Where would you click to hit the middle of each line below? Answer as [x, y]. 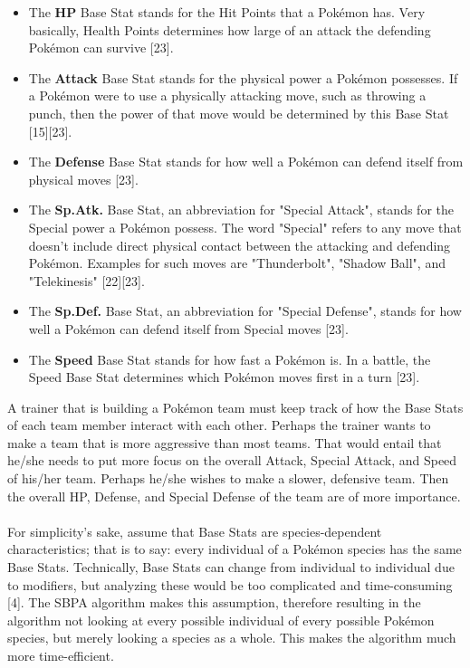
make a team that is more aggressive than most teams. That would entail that [225, 442]
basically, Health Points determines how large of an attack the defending [230, 29]
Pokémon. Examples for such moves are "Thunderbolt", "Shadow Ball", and [237, 263]
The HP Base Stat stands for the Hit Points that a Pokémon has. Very [227, 12]
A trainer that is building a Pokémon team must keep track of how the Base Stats [235, 407]
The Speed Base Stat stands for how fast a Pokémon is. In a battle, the [230, 359]
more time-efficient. [61, 655]
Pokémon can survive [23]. [101, 48]
